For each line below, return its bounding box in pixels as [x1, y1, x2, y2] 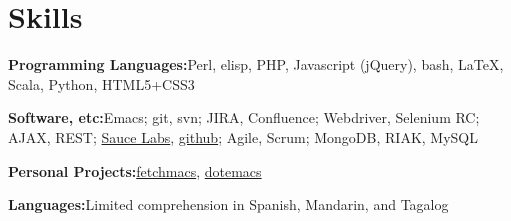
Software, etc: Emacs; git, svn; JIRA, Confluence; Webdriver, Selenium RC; [8, 107, 480, 128]
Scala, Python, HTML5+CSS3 [8, 73, 195, 94]
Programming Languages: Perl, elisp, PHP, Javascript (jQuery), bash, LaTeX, [8, 54, 504, 75]
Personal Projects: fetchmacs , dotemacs [8, 160, 262, 181]
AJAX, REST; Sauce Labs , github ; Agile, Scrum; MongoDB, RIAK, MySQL [8, 126, 478, 147]
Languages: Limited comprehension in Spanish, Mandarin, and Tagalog [8, 194, 449, 215]
